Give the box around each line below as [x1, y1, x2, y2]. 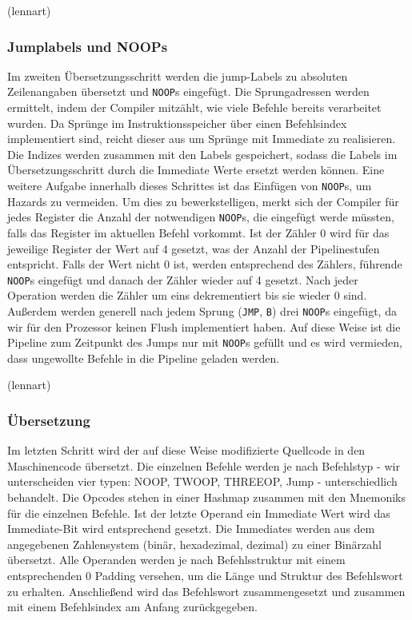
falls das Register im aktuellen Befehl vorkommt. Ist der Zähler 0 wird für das [7, 224, 390, 240]
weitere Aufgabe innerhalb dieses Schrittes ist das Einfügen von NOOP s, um [7, 177, 372, 194]
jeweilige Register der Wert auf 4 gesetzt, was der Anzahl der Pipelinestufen [7, 240, 380, 256]
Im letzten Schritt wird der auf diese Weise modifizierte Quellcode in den [7, 442, 366, 459]
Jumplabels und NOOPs [7, 36, 168, 56]
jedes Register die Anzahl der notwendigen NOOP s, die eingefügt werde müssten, [7, 209, 394, 225]
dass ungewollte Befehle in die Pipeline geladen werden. [7, 349, 280, 366]
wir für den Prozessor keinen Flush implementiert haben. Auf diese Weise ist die [7, 318, 401, 335]
